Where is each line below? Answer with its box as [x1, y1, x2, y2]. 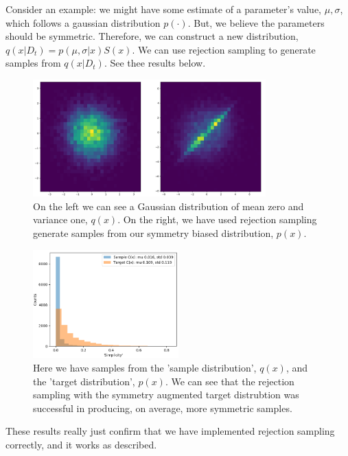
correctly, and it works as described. [5, 437, 157, 451]
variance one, [33, 212, 88, 227]
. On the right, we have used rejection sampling [117, 212, 317, 227]
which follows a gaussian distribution [5, 15, 161, 30]
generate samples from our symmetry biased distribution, [33, 226, 274, 240]
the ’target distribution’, [33, 374, 135, 388]
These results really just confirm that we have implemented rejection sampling [5, 424, 335, 438]
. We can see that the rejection [165, 374, 294, 388]
